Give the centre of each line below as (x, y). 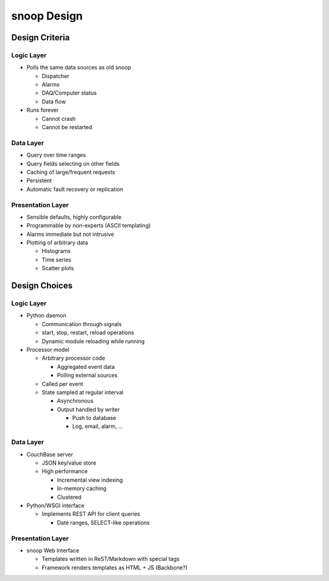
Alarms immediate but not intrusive (70, 234)
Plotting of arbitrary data (57, 243)
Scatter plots (58, 268)
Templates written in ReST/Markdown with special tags (111, 559)
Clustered (69, 497)
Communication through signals (82, 324)
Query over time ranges (56, 155)
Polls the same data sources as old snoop (79, 68)
